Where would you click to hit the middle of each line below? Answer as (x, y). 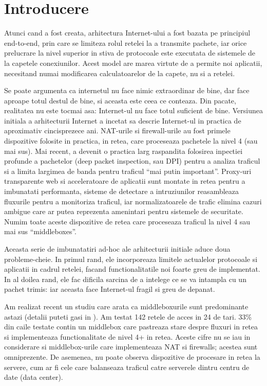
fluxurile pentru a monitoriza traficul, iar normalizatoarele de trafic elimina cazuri (133, 201)
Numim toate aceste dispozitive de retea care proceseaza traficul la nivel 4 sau (127, 221)
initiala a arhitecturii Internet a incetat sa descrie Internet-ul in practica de (123, 120)
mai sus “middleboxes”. (40, 231)
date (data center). (34, 377)
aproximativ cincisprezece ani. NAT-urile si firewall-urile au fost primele (117, 130)
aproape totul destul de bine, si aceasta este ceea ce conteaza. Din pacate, (120, 100)
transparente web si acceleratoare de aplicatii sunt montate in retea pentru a (125, 181)
